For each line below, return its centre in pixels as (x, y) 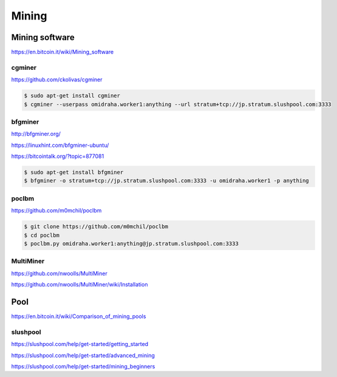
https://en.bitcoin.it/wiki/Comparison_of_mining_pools (79, 316)
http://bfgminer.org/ (36, 134)
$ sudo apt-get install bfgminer (74, 172)
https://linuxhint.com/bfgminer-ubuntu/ (60, 145)
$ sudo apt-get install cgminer (72, 96)
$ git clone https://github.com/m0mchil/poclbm (96, 227)
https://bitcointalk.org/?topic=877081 (58, 156)
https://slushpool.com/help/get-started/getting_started (80, 344)
